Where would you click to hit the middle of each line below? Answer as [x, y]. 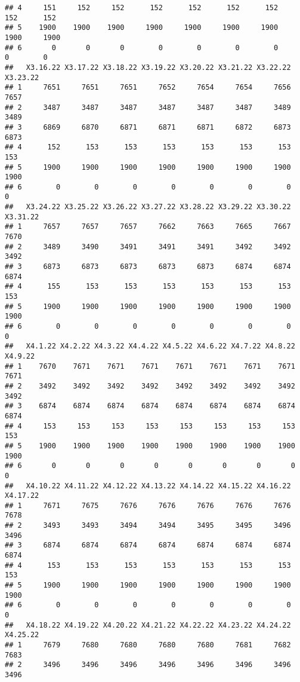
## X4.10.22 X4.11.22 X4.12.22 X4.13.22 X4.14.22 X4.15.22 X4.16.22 [148, 486]
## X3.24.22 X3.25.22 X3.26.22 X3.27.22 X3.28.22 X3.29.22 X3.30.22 [148, 207]
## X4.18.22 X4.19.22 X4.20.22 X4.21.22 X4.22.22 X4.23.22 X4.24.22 [148, 625]
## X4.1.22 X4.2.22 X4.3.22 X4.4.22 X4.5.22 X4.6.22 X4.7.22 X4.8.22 [150, 346]
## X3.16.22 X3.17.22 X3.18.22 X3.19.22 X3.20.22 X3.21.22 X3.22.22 [148, 67]
